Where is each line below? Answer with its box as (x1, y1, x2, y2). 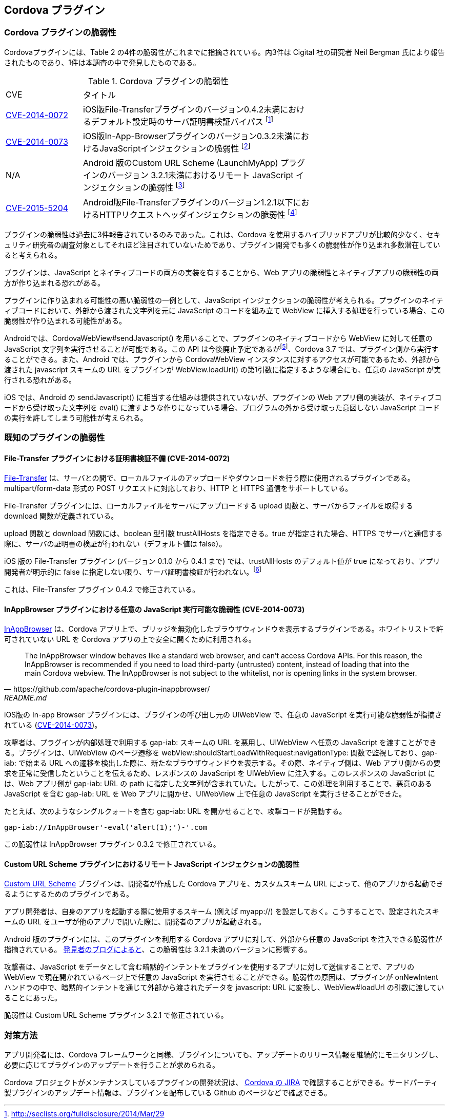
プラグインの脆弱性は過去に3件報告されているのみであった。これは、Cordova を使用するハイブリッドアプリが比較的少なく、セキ (4, 230, 441, 239)
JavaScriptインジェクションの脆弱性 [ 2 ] (99, 142, 251, 154)
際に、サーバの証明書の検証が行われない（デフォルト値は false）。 (4, 539, 227, 548)
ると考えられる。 (4, 251, 62, 260)
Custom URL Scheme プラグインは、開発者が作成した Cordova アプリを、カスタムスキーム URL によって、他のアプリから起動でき (4, 879, 443, 888)
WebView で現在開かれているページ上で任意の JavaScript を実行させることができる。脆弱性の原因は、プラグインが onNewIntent (4, 973, 438, 982)
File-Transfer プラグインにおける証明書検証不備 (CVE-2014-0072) (4, 453, 230, 463)
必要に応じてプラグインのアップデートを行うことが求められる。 (4, 1060, 219, 1070)
